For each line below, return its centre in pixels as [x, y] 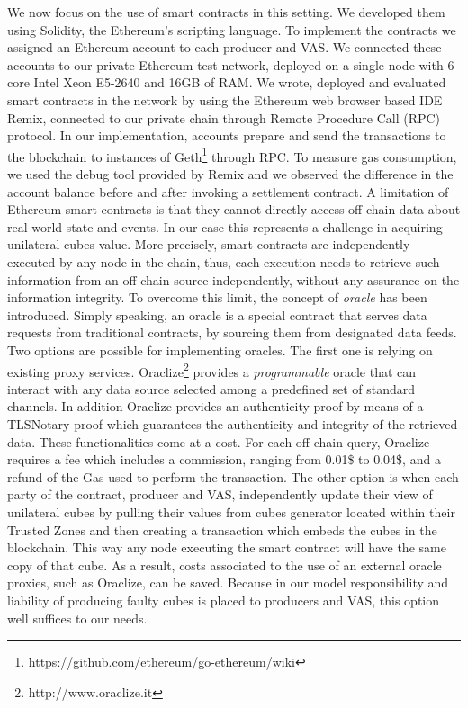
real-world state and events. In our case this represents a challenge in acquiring [225, 226]
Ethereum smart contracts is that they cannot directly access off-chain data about [234, 209]
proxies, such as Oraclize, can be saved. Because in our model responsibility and [228, 583]
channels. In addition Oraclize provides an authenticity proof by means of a [216, 406]
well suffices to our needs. [77, 618]
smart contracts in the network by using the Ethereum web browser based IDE [225, 99]
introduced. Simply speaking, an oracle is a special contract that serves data [217, 314]
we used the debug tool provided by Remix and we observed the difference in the [230, 174]
